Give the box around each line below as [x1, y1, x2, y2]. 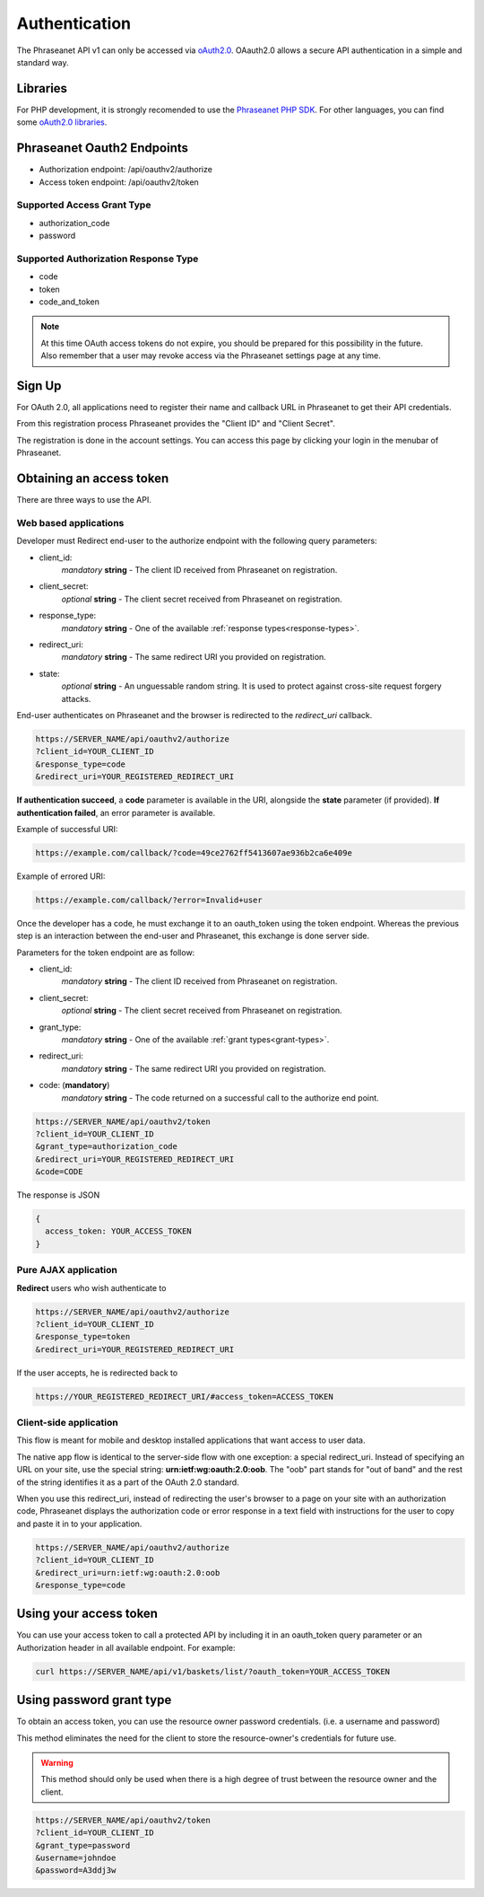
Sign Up [16, 378, 62, 393]
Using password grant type [16, 1692, 172, 1708]
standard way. [16, 57, 69, 67]
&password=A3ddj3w [35, 1866, 117, 1875]
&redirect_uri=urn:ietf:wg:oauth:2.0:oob [35, 1568, 220, 1577]
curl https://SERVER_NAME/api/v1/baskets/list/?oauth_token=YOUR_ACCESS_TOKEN [35, 1666, 390, 1676]
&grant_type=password [35, 1840, 131, 1850]
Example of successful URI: [16, 823, 118, 834]
